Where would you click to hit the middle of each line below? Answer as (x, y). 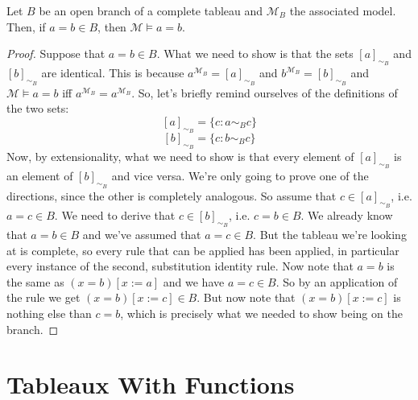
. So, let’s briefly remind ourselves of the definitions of (265, 92)
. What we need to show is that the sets (255, 54)
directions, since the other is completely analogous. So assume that (172, 195)
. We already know (347, 214)
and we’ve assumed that (142, 234)
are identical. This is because (113, 73)
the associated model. (343, 10)
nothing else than (49, 313)
